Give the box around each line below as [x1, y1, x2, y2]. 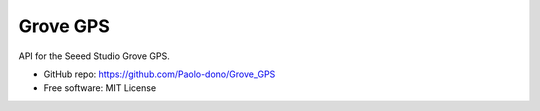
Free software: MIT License [43, 82, 157, 94]
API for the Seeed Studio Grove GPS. [18, 50, 170, 62]
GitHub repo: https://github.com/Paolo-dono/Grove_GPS [43, 68, 276, 80]
